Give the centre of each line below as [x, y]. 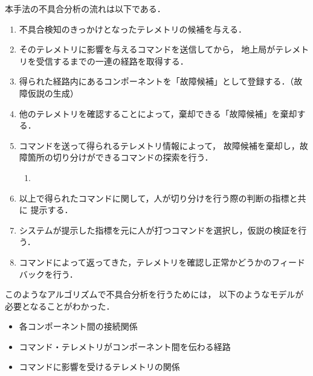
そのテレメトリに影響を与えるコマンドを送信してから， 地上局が [147, 49]
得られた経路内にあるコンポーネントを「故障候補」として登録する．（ [156, 81]
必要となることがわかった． [60, 306]
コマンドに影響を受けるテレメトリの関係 [99, 367]
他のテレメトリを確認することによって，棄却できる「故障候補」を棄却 [158, 113]
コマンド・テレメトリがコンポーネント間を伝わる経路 [125, 346]
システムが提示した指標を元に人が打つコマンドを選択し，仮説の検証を [159, 230]
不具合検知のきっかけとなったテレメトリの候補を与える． [133, 29]
